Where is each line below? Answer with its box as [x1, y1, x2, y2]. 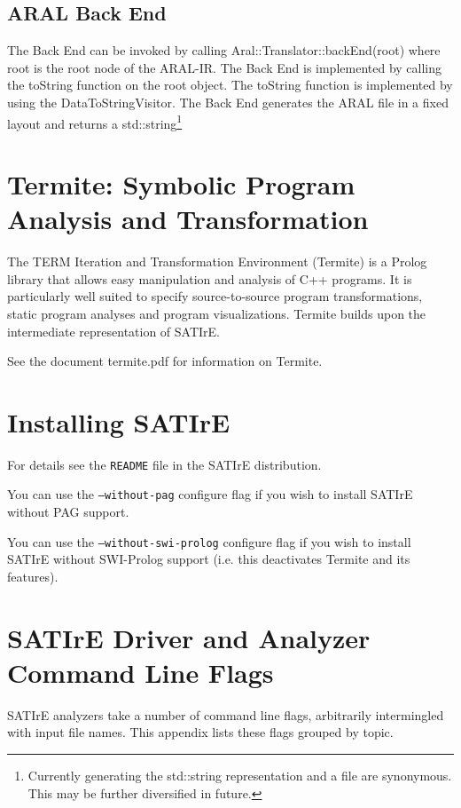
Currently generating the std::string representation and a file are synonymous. [27, 766, 452, 785]
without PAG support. [7, 503, 129, 521]
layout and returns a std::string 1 [7, 111, 183, 132]
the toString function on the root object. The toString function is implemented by [7, 75, 453, 94]
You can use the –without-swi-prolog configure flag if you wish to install [7, 532, 411, 551]
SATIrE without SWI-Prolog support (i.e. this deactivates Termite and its [7, 550, 410, 568]
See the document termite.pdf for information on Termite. [7, 352, 323, 370]
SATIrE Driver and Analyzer [7, 619, 371, 655]
